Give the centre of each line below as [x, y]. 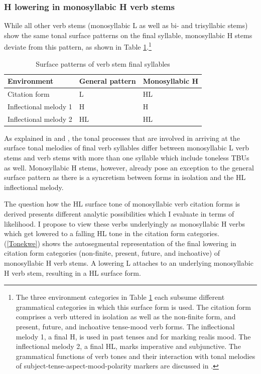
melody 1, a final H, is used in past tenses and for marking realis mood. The [133, 336]
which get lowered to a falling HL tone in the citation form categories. [112, 233]
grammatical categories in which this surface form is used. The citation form [133, 307]
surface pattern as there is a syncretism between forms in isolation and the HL [125, 177]
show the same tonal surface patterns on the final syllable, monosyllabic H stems [128, 35]
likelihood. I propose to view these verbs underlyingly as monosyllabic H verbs [125, 223]
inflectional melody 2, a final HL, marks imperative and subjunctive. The [128, 346]
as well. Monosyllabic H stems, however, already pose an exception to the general [129, 167]
